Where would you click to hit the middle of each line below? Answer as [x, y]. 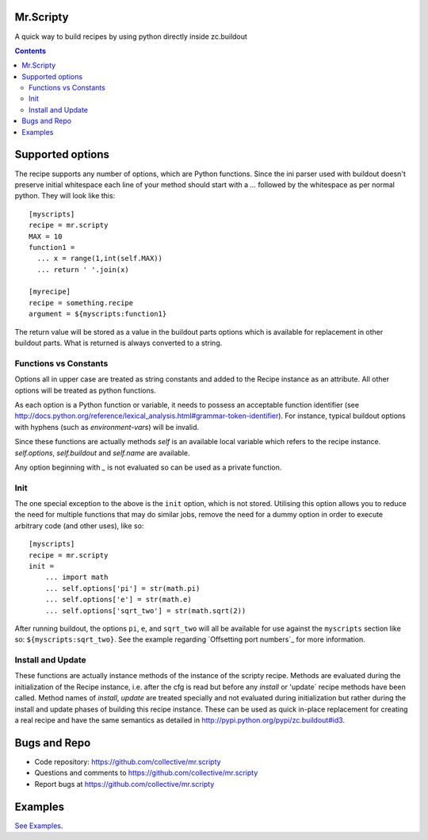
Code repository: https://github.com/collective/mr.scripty [128, 761]
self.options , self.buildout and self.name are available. [102, 453]
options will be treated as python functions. [85, 390]
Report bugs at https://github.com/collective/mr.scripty [124, 784]
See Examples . [39, 826]
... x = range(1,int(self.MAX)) [99, 259]
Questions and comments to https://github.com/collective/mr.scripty [146, 773]
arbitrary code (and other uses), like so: [79, 525]
